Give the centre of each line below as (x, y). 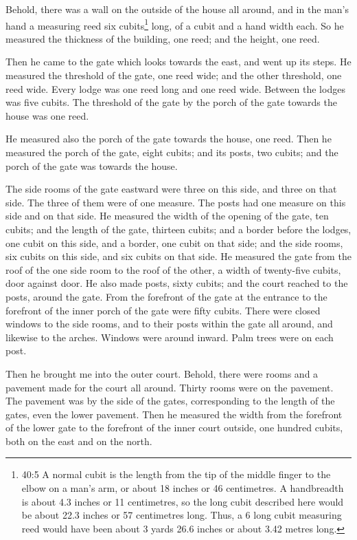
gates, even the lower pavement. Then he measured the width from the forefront (174, 414)
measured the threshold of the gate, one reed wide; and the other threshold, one (174, 75)
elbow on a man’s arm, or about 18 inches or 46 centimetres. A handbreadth (183, 488)
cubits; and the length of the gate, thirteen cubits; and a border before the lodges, (178, 229)
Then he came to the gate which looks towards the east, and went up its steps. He (178, 62)
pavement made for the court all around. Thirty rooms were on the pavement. (170, 387)
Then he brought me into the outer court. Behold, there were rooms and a (162, 373)
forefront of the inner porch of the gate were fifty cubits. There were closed (163, 310)
